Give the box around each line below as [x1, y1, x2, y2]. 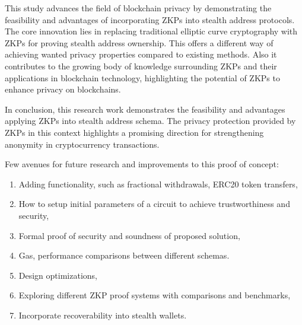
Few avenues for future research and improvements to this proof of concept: [5, 158, 279, 170]
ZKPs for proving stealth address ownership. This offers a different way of [5, 36, 274, 49]
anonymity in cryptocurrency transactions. [5, 138, 160, 150]
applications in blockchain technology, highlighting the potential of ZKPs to [5, 71, 280, 84]
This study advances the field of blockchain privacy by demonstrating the [5, 2, 272, 14]
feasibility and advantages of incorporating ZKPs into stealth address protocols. [5, 13, 295, 26]
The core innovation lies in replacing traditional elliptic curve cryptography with [5, 25, 298, 37]
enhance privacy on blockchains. [5, 83, 121, 95]
